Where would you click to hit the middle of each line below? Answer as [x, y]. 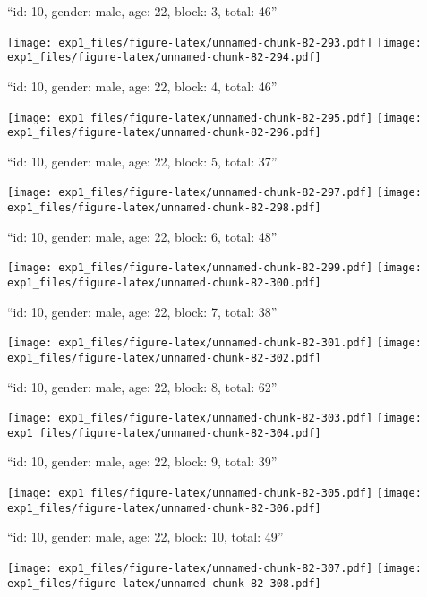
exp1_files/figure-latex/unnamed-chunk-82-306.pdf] [164, 508]
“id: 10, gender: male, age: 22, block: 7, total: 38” [142, 311]
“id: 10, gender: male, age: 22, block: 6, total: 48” [142, 236]
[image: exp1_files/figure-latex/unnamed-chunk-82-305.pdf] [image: [214, 494]
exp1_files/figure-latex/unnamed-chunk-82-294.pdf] [164, 58]
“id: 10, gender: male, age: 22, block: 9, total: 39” [142, 461]
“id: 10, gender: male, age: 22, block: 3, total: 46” [142, 11]
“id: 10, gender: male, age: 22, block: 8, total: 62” [142, 386]
